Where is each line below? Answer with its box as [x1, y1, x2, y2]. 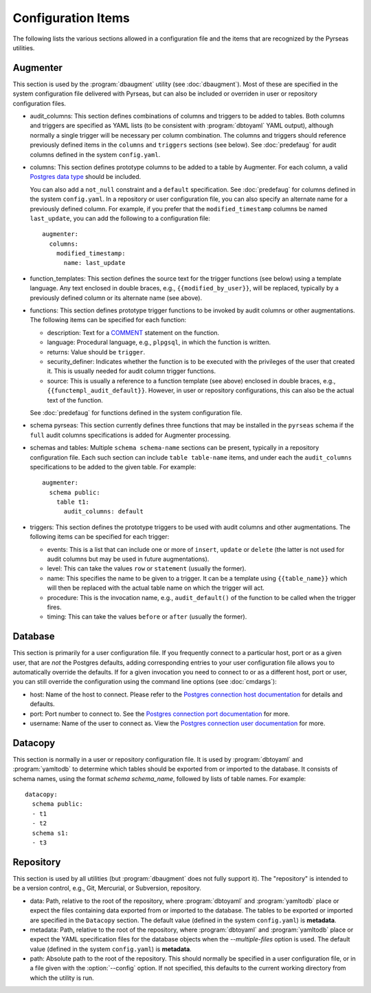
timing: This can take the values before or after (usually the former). [47, 612, 247, 621]
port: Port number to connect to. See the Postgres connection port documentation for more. [30, 709, 290, 718]
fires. [47, 603, 62, 611]
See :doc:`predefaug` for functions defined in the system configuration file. [30, 408, 243, 416]
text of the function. [47, 396, 103, 404]
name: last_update [63, 259, 126, 267]
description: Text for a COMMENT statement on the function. [47, 328, 220, 337]
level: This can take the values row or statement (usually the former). [47, 564, 247, 573]
